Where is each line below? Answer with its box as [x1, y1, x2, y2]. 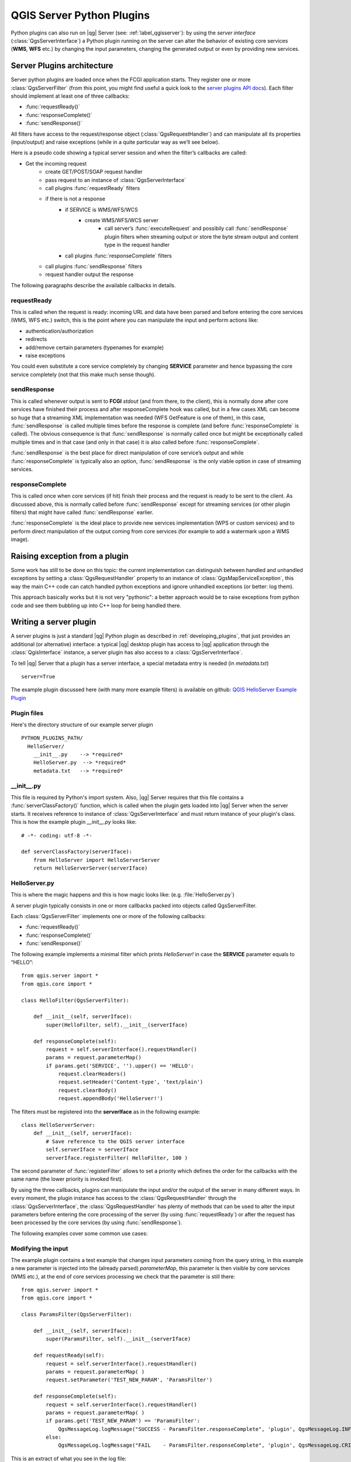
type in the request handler [104, 242, 170, 249]
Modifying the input [11, 1244, 68, 1253]
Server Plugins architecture [11, 61, 113, 71]
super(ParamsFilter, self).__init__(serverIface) [46, 1336, 191, 1342]
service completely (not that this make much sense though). [11, 371, 156, 378]
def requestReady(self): [33, 1352, 105, 1359]
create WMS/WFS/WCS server [85, 217, 159, 224]
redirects [25, 336, 47, 343]
